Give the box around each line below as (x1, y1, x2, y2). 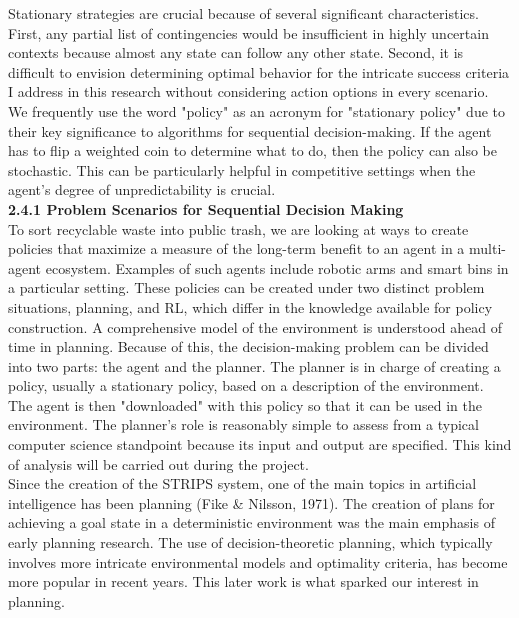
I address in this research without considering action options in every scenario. (8, 81, 489, 102)
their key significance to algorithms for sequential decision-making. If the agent (8, 120, 492, 141)
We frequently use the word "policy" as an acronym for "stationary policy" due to (8, 100, 505, 121)
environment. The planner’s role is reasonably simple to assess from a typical (8, 414, 479, 435)
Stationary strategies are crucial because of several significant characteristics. (8, 3, 479, 23)
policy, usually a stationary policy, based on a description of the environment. (8, 375, 484, 396)
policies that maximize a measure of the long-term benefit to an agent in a (8, 238, 465, 259)
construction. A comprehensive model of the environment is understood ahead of (8, 316, 502, 337)
